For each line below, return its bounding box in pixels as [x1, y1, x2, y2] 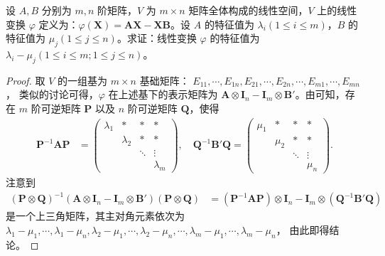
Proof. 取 [6, 73, 45, 87]
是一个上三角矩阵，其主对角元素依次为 [6, 208, 185, 223]
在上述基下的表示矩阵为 [108, 87, 218, 102]
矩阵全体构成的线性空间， [188, 3, 308, 17]
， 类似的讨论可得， [6, 87, 99, 102]
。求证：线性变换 [116, 31, 197, 46]
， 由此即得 [276, 222, 330, 237]
